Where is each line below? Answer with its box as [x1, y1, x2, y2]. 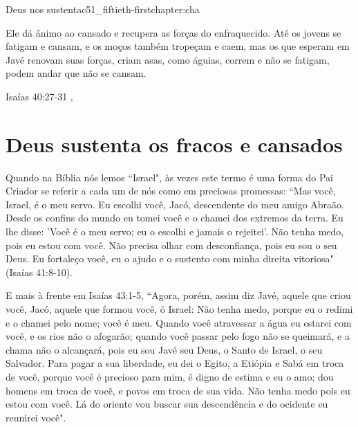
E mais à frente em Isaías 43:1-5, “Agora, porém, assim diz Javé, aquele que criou [6, 288, 351, 302]
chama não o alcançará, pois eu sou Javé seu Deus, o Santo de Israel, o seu [6, 342, 323, 356]
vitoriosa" [293, 251, 334, 266]
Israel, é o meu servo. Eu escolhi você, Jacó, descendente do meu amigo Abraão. [6, 197, 344, 211]
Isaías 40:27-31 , [6, 89, 73, 103]
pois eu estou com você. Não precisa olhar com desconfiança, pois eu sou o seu [6, 237, 337, 252]
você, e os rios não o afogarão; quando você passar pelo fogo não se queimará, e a [6, 329, 350, 343]
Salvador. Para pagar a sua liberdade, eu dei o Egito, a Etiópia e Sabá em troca [6, 356, 344, 370]
